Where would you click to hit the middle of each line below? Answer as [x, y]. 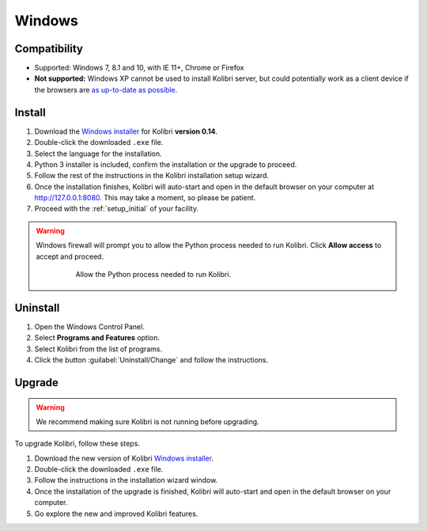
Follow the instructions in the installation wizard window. [126, 480]
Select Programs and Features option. [97, 338]
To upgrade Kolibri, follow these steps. [77, 444]
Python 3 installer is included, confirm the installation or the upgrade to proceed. [166, 164]
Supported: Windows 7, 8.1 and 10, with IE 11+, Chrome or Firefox [139, 68]
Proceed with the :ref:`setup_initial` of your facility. [117, 209]
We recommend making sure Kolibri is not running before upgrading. [148, 421]
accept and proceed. [70, 256]
